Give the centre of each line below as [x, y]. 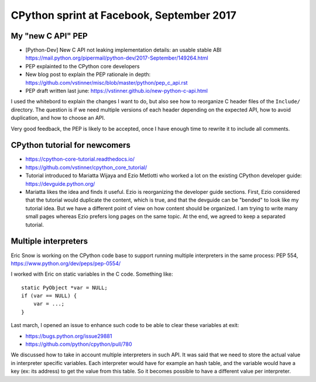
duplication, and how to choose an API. [58, 118]
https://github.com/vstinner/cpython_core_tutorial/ [86, 167]
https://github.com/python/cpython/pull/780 [79, 344]
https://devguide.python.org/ [60, 183]
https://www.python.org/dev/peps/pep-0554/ [66, 263]
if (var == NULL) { [49, 296]
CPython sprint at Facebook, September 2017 [123, 15]
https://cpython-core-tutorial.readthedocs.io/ [80, 159]
